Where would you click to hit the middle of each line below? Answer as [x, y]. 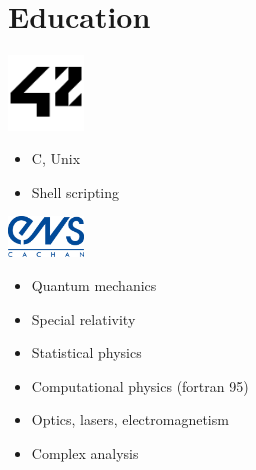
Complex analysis [85, 452]
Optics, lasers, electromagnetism [130, 419]
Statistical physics [86, 352]
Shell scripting [75, 191]
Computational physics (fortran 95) [140, 385]
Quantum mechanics [94, 285]
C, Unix [56, 158]
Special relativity [83, 318]
